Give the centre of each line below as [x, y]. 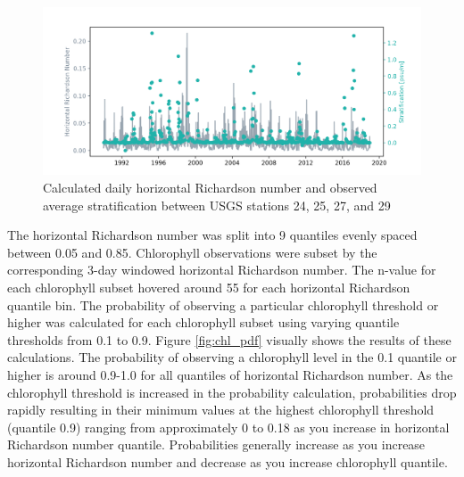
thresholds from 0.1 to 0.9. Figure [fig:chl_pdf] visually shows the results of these [229, 339]
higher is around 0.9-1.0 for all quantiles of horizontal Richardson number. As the [230, 374]
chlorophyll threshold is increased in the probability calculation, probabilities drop [232, 392]
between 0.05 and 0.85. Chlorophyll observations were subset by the [192, 252]
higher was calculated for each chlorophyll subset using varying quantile [203, 322]
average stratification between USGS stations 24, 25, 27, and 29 [217, 205]
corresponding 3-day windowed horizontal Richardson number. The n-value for [222, 270]
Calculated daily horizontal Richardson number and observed [210, 187]
